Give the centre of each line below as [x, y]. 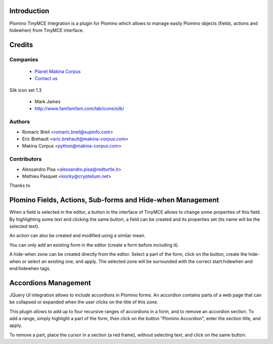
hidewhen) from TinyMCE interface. [47, 30]
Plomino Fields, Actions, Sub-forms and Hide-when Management [114, 200]
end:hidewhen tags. [30, 268]
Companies [24, 59]
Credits [21, 45]
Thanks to [20, 185]
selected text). [25, 226]
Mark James [48, 102]
